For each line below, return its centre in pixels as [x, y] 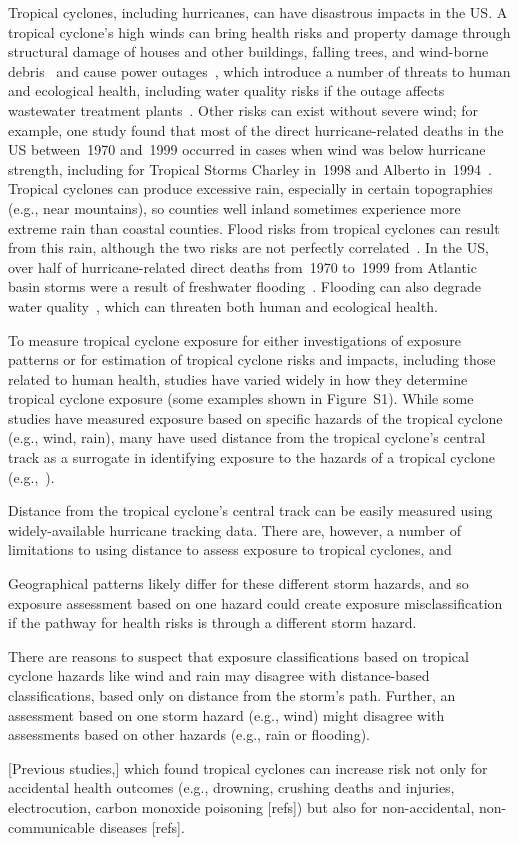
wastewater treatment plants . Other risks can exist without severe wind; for [243, 109]
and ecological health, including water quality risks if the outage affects [226, 90]
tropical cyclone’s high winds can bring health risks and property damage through [259, 31]
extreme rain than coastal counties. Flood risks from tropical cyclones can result [254, 227]
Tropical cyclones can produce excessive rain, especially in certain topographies [250, 188]
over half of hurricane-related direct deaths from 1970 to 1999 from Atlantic [242, 266]
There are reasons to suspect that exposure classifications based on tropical [238, 655]
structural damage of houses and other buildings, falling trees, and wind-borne [248, 51]
